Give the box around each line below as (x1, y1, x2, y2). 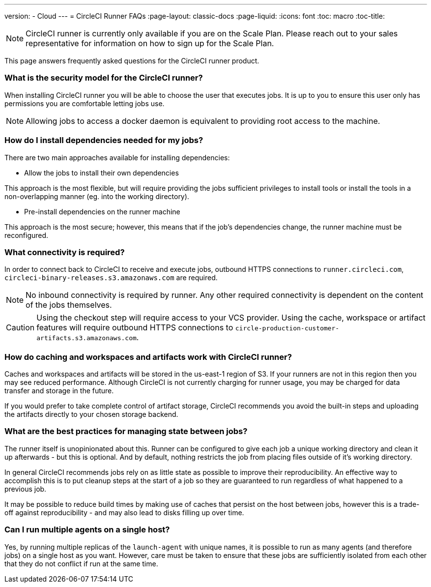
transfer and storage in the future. (4, 386, 114, 395)
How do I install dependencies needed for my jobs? (4, 135, 203, 146)
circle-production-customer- (235, 324, 340, 332)
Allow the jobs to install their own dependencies (24, 168, 179, 177)
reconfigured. (4, 231, 49, 239)
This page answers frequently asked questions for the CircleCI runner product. (4, 57, 259, 65)
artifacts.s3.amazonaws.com (36, 334, 137, 342)
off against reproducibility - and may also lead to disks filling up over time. (4, 508, 244, 517)
